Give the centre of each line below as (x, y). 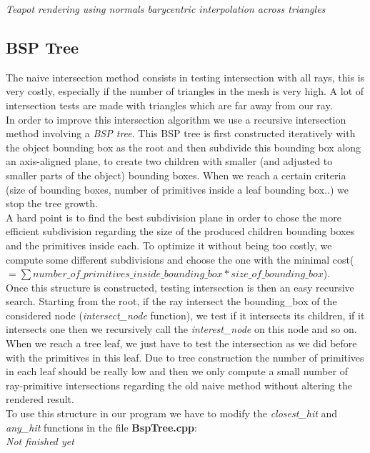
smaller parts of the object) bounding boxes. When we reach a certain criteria (176, 175)
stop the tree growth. (52, 203)
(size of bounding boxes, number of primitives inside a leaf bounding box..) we (177, 189)
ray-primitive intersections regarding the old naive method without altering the (179, 385)
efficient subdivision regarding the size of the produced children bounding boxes (180, 231)
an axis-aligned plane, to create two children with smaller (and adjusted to (169, 161)
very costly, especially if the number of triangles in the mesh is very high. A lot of (185, 91)
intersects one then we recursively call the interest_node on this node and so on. (181, 329)
